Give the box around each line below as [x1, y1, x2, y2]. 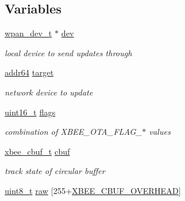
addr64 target [5, 66, 54, 79]
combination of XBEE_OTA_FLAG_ [5, 125, 142, 138]
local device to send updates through [5, 46, 132, 59]
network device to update [5, 86, 93, 98]
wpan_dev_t [5, 27, 52, 39]
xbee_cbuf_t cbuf [5, 145, 70, 157]
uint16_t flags [5, 105, 56, 118]
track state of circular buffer [5, 165, 105, 177]
